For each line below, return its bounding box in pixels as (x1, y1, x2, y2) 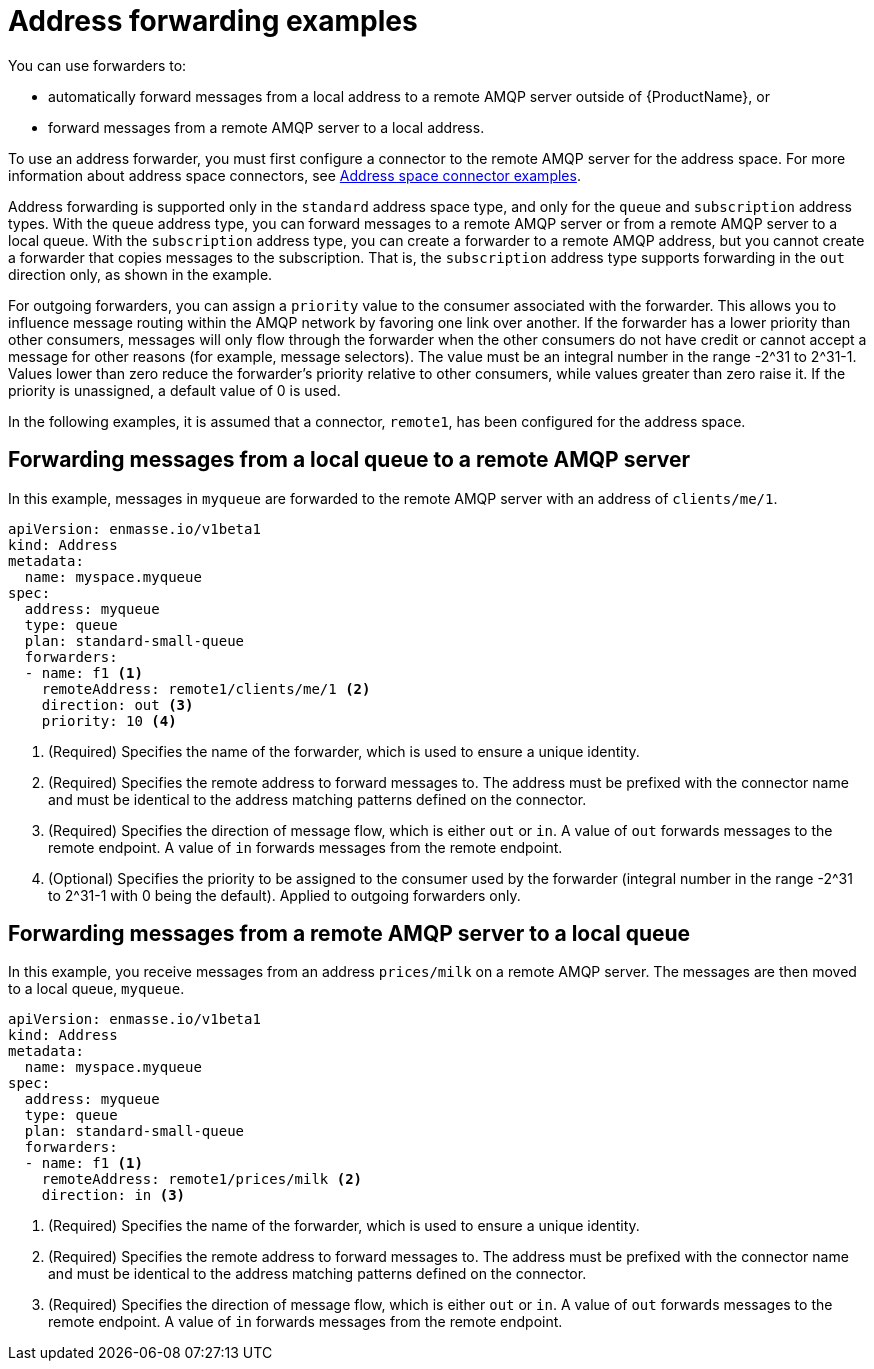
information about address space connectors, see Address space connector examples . (8, 166, 581, 184)
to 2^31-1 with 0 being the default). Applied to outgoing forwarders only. (48, 886, 521, 904)
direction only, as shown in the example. (8, 265, 273, 283)
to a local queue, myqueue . (8, 980, 185, 998)
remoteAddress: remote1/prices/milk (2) (41, 1171, 363, 1188)
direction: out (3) (41, 696, 194, 713)
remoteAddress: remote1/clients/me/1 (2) (41, 680, 371, 697)
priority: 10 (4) (41, 712, 177, 729)
